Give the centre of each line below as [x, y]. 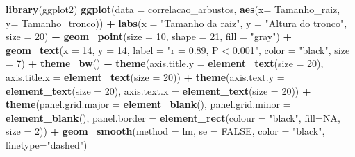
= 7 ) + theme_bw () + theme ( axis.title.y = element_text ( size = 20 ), [165, 63]
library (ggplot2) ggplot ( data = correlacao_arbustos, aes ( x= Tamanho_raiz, [173, 9]
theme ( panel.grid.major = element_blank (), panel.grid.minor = [148, 104]
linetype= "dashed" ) [47, 144]
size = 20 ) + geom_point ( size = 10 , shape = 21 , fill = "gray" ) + [149, 36]
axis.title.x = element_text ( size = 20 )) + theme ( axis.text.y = [145, 76]
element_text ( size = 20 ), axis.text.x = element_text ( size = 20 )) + [158, 90]
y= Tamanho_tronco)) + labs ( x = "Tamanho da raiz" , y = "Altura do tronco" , [176, 22]
